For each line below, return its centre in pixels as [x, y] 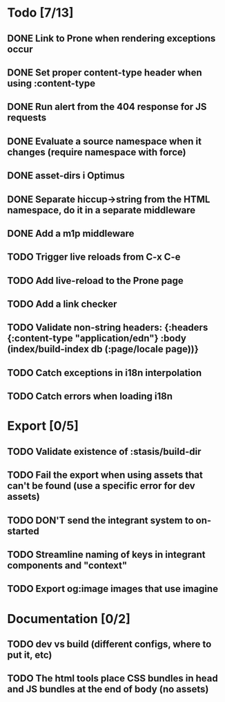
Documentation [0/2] [69, 619]
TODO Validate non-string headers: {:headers [108, 328]
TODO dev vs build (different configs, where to [109, 644]
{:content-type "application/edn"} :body [97, 338]
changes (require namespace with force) [97, 152]
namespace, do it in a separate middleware [101, 210]
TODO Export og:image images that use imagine [113, 589]
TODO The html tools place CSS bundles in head [113, 679]
